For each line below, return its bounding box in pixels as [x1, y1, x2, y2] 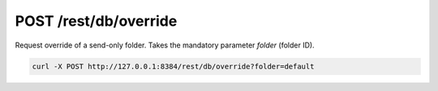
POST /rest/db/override [15, 12, 178, 30]
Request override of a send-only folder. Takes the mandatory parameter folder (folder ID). [15, 40, 316, 50]
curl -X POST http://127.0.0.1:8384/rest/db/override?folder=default [32, 61, 315, 71]
